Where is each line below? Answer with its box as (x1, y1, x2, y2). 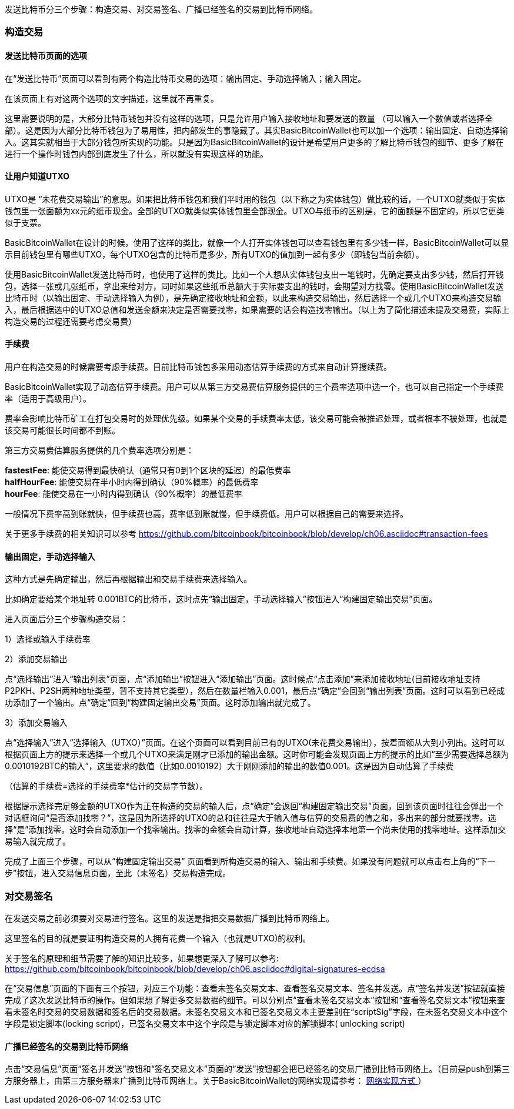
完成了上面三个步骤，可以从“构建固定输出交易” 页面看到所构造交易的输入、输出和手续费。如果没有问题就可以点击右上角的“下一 (5, 856, 496, 867)
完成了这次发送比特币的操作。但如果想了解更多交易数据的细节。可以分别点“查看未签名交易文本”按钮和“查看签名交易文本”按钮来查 (5, 995, 505, 1005)
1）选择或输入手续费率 (5, 634, 91, 644)
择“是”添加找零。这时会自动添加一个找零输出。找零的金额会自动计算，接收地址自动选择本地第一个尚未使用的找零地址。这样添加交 (5, 824, 506, 835)
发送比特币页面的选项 (5, 50, 87, 61)
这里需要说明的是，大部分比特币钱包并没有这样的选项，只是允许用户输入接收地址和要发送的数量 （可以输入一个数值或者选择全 (5, 113, 493, 123)
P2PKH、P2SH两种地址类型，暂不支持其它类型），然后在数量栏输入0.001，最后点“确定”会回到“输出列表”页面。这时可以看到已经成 (5, 686, 505, 696)
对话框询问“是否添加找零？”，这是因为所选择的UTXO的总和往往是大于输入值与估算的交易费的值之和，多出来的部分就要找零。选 (5, 813, 496, 823)
